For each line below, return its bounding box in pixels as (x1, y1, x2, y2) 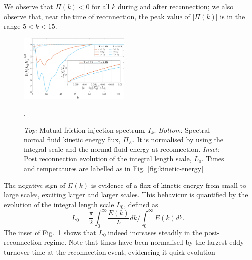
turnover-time (4, 246, 45, 257)
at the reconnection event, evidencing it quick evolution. (47, 246, 217, 257)
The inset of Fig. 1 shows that (4, 227, 96, 237)
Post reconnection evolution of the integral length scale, (24, 153, 192, 164)
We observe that (4, 1, 53, 11)
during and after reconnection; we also (117, 1, 234, 11)
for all (92, 1, 110, 11)
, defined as (124, 199, 158, 209)
